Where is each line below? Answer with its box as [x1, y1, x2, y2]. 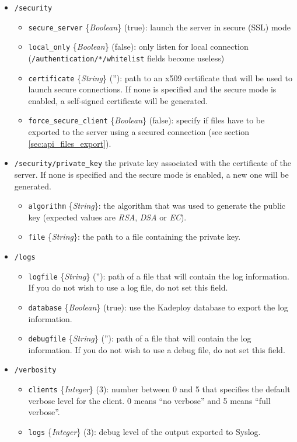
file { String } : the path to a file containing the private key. [28, 230, 241, 243]
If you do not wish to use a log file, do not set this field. [28, 281, 228, 293]
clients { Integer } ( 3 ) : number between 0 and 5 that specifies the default [28, 383, 291, 395]
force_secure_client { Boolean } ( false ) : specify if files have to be [28, 114, 265, 126]
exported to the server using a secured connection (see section [28, 126, 250, 138]
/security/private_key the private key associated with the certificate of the [14, 157, 291, 169]
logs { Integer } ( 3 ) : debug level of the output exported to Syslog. [28, 425, 261, 437]
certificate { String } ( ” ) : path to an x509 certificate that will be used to [28, 71, 292, 84]
